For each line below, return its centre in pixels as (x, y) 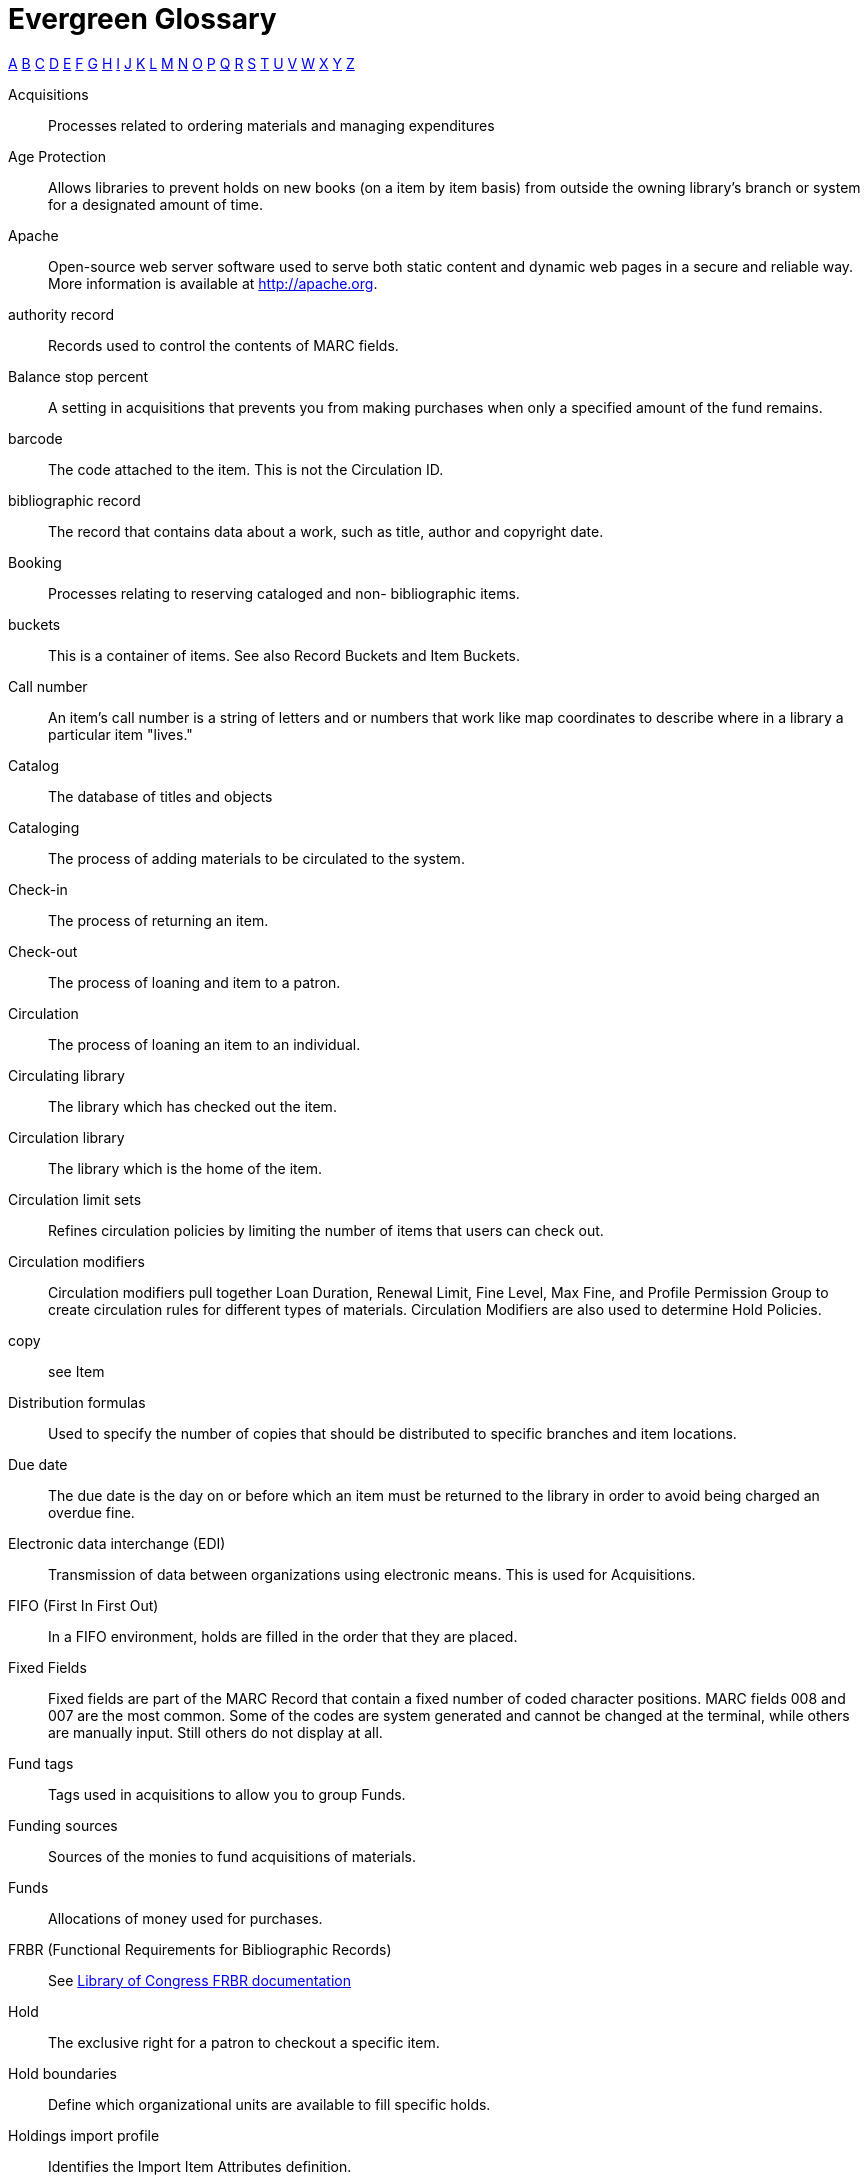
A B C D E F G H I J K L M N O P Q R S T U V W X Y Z (181, 63)
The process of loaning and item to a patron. (194, 982)
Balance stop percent (78, 376)
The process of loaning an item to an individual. (204, 1044)
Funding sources (63, 1825)
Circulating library (66, 1075)
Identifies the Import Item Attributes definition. (200, 2166)
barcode (35, 438)
